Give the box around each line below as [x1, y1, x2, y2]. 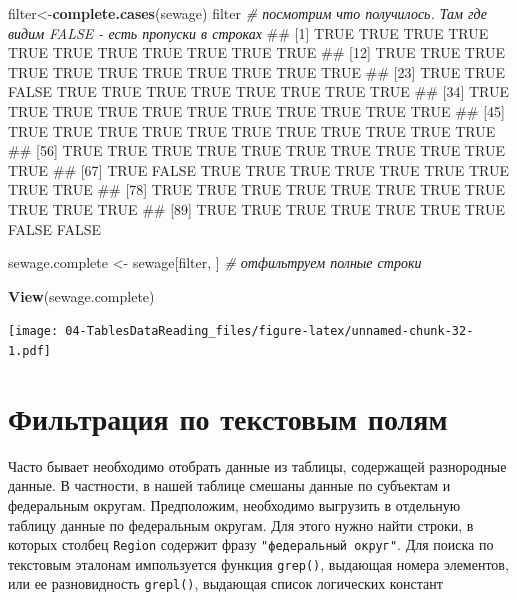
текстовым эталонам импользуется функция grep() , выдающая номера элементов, [8, 553, 509, 574]
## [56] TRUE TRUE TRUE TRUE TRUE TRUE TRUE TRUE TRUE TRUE [8, 140, 505, 161]
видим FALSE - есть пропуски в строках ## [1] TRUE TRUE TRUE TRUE [8, 22, 489, 43]
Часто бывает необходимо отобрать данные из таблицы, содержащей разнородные [8, 455, 507, 476]
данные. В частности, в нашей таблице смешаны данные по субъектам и [8, 475, 451, 496]
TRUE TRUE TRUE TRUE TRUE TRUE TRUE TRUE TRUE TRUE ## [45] [8, 100, 505, 121]
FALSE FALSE [8, 218, 101, 239]
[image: [8, 324, 59, 339]
